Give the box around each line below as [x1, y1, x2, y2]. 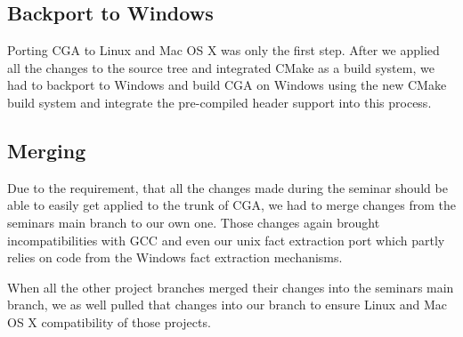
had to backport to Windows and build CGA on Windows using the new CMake [7, 76, 447, 94]
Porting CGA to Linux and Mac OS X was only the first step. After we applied [7, 41, 440, 60]
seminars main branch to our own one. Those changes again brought [7, 213, 380, 231]
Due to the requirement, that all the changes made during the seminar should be [7, 178, 448, 197]
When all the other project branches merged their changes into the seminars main [7, 277, 454, 296]
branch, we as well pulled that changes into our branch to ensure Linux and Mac [7, 295, 448, 314]
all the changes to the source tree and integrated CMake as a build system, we [7, 58, 435, 76]
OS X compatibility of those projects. [7, 312, 211, 331]
